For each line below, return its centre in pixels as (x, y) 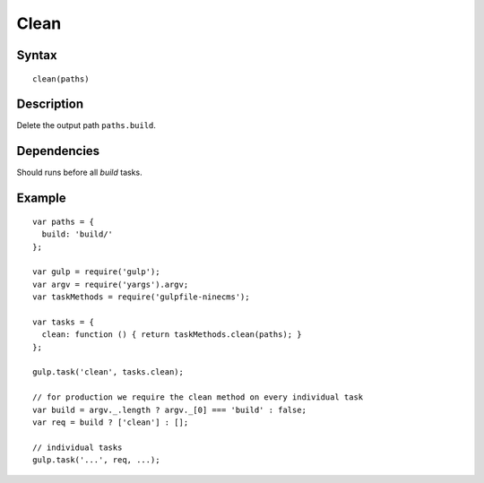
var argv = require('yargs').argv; (111, 284)
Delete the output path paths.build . (86, 125)
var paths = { (63, 221)
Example (41, 198)
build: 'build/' (78, 234)
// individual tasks (78, 447)
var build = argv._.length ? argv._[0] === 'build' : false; (169, 410)
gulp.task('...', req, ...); (96, 460)
